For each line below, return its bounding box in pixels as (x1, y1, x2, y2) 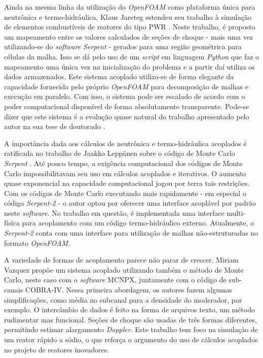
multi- (227, 207, 246, 218)
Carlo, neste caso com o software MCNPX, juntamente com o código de (4, 274, 227, 285)
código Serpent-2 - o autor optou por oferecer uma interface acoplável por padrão (4, 198, 256, 208)
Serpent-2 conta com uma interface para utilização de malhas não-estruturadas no (4, 227, 258, 238)
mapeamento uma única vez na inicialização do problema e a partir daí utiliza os (4, 61, 255, 72)
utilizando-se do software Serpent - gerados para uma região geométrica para (4, 41, 242, 52)
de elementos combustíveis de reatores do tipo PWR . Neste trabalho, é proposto (4, 21, 255, 32)
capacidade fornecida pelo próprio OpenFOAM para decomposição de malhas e (4, 81, 248, 91)
